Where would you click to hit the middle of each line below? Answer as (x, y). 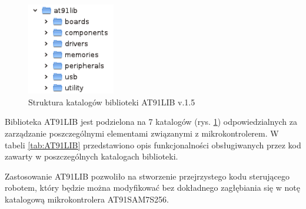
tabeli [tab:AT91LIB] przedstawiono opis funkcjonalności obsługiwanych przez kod (153, 145)
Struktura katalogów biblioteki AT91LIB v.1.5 (112, 102)
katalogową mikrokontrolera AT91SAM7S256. (87, 199)
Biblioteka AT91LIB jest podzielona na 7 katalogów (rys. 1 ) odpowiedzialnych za (151, 122)
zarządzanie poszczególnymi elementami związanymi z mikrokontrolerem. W (142, 133)
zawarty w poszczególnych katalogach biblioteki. (92, 156)
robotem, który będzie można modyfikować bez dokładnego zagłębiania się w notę (152, 188)
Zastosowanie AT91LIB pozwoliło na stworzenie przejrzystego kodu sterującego (147, 176)
